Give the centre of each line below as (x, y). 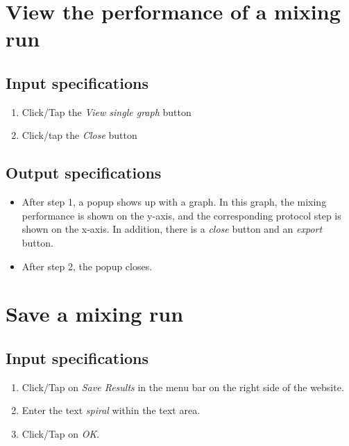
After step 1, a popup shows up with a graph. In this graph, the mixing (174, 202)
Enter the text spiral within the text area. (111, 410)
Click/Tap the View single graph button (107, 111)
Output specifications (84, 173)
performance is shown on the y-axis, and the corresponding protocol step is (181, 215)
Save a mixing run (95, 314)
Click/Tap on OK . (61, 433)
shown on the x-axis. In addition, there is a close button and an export (172, 229)
